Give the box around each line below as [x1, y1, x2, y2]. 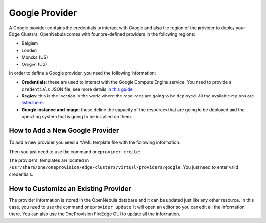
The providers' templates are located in [9, 158, 89, 163]
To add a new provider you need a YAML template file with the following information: [9, 139, 181, 145]
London [21, 47, 37, 53]
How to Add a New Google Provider [9, 127, 119, 135]
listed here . [21, 100, 44, 106]
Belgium [21, 40, 38, 46]
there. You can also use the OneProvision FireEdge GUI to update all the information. [9, 211, 181, 217]
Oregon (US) [21, 61, 47, 67]
